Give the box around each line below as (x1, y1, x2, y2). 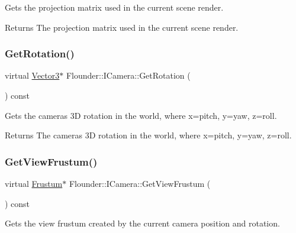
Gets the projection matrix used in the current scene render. (5, 1, 224, 13)
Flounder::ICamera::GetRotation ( (66, 69, 191, 82)
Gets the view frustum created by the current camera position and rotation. (5, 217, 280, 229)
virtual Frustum (5, 177, 63, 189)
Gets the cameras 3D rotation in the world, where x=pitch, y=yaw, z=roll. (5, 109, 277, 121)
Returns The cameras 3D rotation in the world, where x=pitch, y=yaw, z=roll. (5, 129, 292, 141)
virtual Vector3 (5, 69, 60, 82)
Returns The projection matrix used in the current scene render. (5, 21, 239, 33)
